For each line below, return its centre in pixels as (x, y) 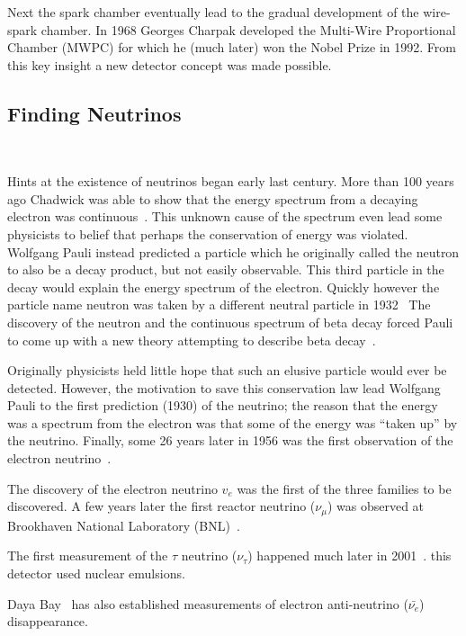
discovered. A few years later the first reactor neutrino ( (161, 506)
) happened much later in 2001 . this (349, 555)
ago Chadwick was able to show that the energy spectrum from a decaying (213, 198)
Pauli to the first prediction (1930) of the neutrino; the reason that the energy (223, 405)
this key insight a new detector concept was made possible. (170, 64)
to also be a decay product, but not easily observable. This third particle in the (226, 269)
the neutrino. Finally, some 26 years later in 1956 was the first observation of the (230, 440)
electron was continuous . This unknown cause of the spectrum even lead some (225, 216)
